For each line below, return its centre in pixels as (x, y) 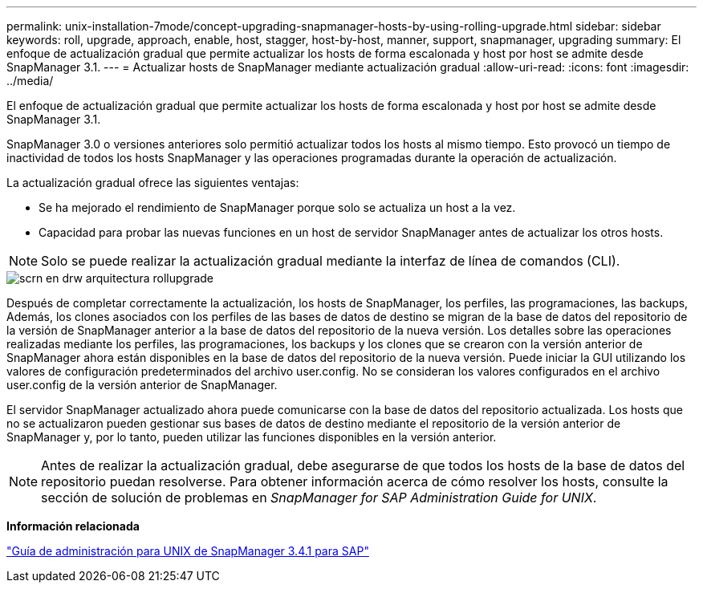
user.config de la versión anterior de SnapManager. (142, 385)
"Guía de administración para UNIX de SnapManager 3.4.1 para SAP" (188, 551)
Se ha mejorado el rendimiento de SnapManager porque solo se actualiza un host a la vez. (277, 207)
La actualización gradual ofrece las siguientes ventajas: (153, 183)
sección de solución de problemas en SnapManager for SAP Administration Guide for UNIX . (319, 498)
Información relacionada (73, 526)
